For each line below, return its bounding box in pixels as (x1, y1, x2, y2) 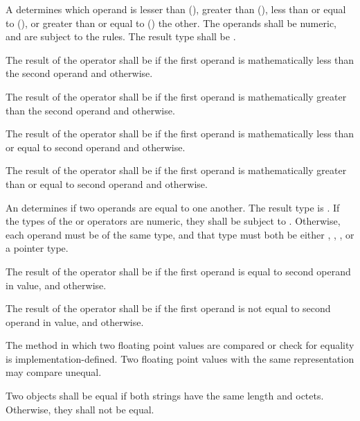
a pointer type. (6, 241, 69, 255)
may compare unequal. (6, 365, 102, 379)
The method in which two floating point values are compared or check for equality (6, 338, 354, 352)
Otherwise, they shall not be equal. (6, 402, 154, 416)
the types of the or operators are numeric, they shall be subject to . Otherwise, (6, 214, 341, 228)
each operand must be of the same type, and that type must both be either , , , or (6, 227, 354, 241)
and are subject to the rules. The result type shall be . (6, 29, 236, 44)
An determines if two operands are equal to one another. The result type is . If (6, 200, 340, 214)
